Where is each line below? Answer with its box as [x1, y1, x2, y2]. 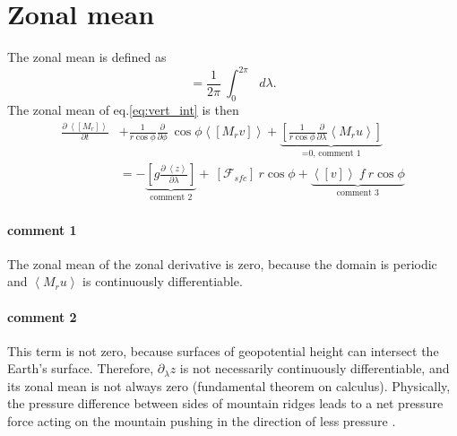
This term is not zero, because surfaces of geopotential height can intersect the [7, 341, 439, 360]
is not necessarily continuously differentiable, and [179, 359, 450, 378]
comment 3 [336, 188, 379, 198]
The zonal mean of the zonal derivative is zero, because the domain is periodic [7, 254, 437, 273]
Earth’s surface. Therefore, [7, 359, 154, 378]
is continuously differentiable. [82, 272, 243, 291]
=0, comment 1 [301, 148, 361, 158]
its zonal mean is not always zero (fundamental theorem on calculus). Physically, [7, 376, 451, 395]
